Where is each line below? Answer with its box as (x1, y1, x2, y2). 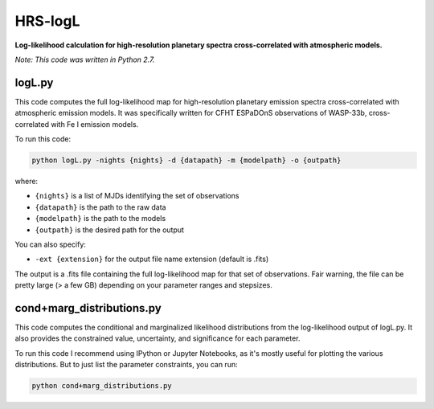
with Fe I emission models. (51, 119, 139, 129)
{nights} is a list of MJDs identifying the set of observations (35, 191, 240, 201)
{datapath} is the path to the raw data (35, 202, 166, 212)
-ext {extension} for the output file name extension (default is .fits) (35, 254, 269, 264)
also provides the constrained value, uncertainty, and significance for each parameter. (14, 333, 301, 343)
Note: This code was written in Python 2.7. (14, 55, 155, 64)
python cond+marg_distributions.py (31, 382, 172, 391)
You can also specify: (14, 239, 86, 249)
